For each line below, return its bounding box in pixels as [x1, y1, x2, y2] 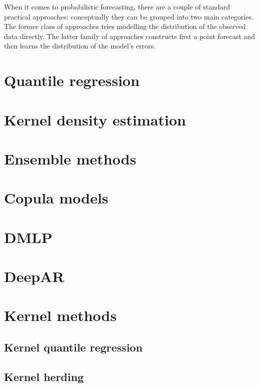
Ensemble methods [4, 148, 136, 168]
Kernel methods [4, 305, 117, 325]
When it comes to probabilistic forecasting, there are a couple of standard [4, 1, 230, 11]
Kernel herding [4, 368, 84, 384]
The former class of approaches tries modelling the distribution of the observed [4, 21, 246, 31]
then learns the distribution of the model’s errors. [4, 40, 156, 51]
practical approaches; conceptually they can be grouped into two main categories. [4, 11, 253, 21]
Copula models [4, 187, 108, 208]
